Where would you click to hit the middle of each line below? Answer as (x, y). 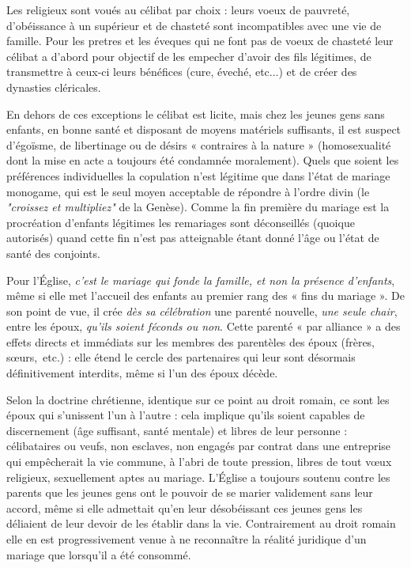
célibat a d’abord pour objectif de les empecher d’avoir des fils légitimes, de (189, 56)
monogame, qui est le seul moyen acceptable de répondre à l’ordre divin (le (188, 191)
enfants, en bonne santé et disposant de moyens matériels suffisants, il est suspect (204, 129)
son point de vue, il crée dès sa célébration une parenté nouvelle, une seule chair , (202, 311)
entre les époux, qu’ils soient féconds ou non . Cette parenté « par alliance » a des (204, 326)
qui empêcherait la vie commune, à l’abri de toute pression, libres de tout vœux (199, 462)
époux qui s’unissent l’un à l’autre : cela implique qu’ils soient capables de (186, 415)
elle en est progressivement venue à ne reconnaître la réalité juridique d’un (187, 539)
